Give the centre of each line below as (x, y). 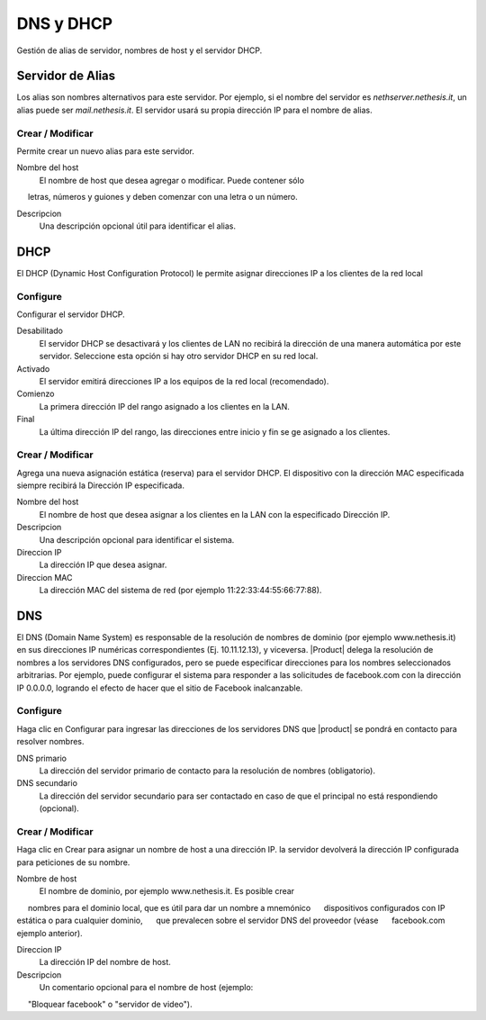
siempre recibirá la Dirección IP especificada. (100, 485)
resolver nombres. (50, 742)
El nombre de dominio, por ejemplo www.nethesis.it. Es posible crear (167, 891)
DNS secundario (47, 783)
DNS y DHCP (65, 23)
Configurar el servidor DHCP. (71, 314)
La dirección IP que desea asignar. (103, 565)
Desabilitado (40, 331)
